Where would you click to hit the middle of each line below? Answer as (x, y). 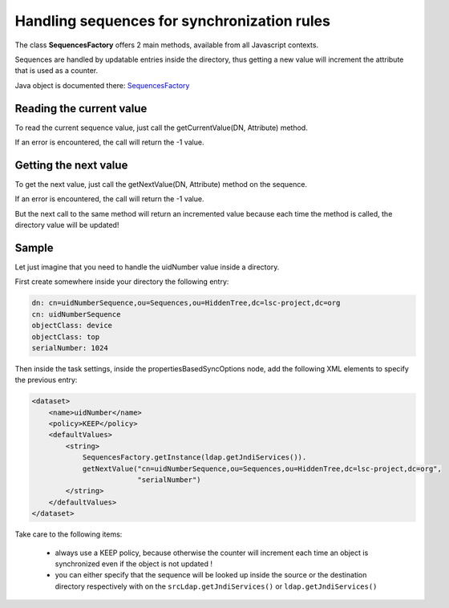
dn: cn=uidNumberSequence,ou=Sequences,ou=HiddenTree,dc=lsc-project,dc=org (186, 303)
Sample (34, 247)
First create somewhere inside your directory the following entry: (122, 282)
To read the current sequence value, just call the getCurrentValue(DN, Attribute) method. (161, 128)
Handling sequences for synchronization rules (172, 21)
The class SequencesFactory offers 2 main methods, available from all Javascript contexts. (167, 45)
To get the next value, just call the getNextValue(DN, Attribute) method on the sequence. (161, 184)
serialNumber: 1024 (70, 348)
